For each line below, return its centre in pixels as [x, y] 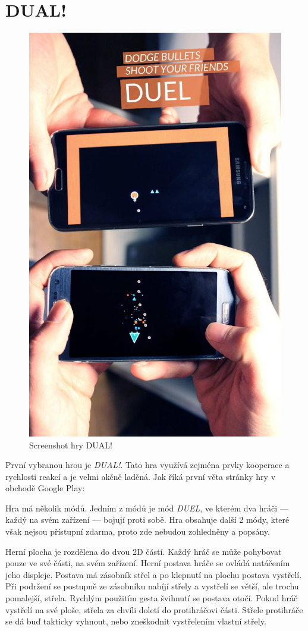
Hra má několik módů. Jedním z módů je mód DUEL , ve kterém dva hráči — [147, 508]
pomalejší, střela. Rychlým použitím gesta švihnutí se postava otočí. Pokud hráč [152, 598]
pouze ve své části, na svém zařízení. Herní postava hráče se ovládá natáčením [148, 563]
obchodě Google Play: [45, 488]
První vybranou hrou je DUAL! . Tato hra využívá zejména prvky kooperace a [147, 465]
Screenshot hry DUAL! [71, 445]
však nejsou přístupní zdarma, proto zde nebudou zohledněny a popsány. [138, 531]
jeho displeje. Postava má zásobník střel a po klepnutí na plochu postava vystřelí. [154, 574]
